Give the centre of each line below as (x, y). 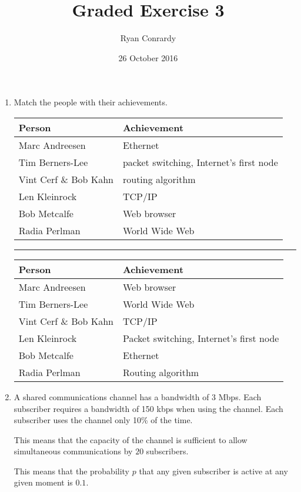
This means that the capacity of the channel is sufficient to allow (131, 439)
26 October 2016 (148, 57)
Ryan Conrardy (148, 38)
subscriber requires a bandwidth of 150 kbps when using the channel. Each (148, 408)
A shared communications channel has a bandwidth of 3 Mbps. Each (138, 396)
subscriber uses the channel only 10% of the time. (103, 420)
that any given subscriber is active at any (213, 471)
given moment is (43, 482)
